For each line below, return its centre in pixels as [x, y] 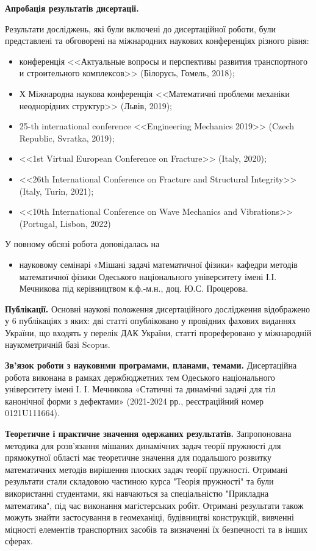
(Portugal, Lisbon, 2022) [65, 223]
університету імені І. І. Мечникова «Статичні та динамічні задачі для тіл [140, 389]
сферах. [19, 541]
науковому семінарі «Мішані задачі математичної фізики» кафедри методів [158, 264]
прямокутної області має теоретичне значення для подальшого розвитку [138, 457]
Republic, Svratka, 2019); [67, 138]
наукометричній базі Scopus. [58, 344]
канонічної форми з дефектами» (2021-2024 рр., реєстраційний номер [135, 401]
